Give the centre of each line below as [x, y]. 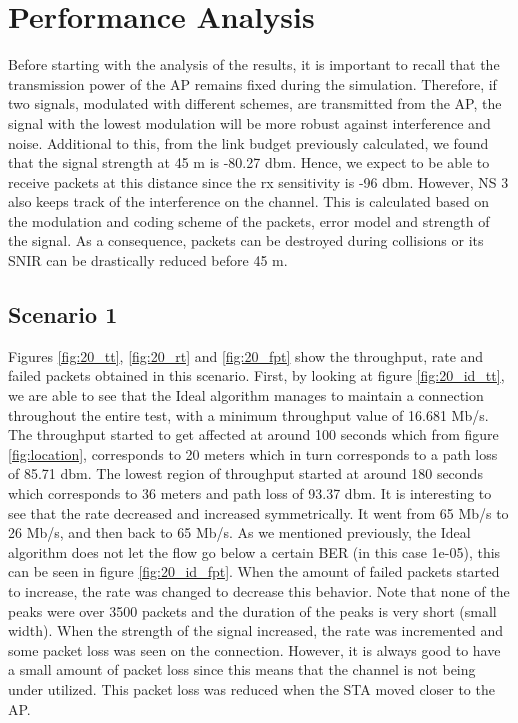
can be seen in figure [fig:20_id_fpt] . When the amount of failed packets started [254, 571]
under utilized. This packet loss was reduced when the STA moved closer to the [251, 688]
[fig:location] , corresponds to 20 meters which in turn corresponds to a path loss [253, 453]
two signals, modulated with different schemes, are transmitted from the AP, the [255, 103]
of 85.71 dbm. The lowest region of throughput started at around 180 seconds [245, 473]
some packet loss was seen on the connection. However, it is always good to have [254, 649]
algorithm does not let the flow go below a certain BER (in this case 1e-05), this [254, 551]
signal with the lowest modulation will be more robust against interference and [249, 122]
